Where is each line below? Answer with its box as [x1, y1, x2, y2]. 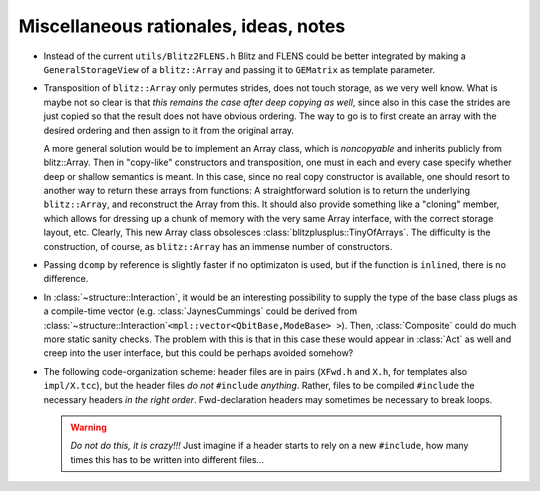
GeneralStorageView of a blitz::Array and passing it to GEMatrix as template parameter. [43, 63, 435, 75]
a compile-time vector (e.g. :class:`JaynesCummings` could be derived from [43, 305, 358, 317]
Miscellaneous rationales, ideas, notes [18, 15, 346, 37]
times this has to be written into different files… [70, 453, 265, 465]
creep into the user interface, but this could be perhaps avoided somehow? [43, 347, 354, 359]
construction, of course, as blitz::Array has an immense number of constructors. [43, 240, 393, 252]
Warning [70, 421, 107, 433]
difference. [43, 273, 89, 285]
